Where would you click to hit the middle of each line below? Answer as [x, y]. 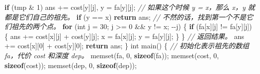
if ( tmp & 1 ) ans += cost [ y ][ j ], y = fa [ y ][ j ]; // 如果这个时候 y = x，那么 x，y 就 [130, 7]
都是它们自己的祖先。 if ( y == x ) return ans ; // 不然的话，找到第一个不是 [125, 17]
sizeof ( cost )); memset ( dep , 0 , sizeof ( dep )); [71, 65]
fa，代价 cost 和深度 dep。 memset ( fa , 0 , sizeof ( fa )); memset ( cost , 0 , [112, 55]
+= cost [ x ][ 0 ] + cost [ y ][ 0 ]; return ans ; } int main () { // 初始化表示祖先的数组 [127, 46]
